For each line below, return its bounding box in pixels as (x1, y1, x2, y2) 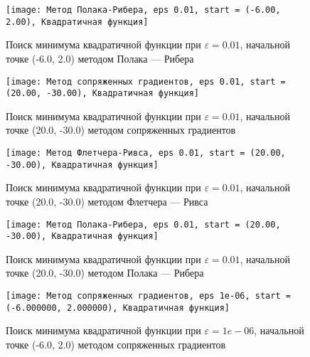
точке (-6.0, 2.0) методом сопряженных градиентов (6, 336, 226, 351)
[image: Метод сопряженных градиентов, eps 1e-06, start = (6, 291, 291, 301)
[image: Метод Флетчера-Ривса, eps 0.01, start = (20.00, (6, 148, 286, 158)
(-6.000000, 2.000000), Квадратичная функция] (6, 302, 230, 313)
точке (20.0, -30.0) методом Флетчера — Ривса (6, 193, 208, 208)
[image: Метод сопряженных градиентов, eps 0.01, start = (6, 76, 286, 87)
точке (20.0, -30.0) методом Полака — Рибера (6, 265, 204, 280)
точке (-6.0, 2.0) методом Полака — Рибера (6, 50, 194, 65)
